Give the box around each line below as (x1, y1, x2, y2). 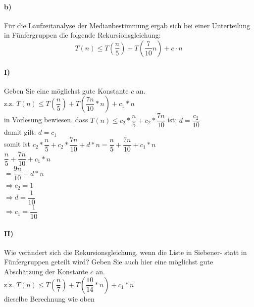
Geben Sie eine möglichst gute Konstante (4, 85, 129, 96)
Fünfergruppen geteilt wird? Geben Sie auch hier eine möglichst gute (4, 256, 213, 267)
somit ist (4, 139, 31, 149)
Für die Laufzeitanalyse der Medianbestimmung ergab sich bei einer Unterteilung (4, 20, 251, 30)
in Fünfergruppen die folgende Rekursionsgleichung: (4, 30, 161, 40)
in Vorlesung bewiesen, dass (4, 114, 88, 125)
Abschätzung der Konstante (4, 266, 88, 276)
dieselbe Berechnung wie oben (4, 293, 95, 304)
